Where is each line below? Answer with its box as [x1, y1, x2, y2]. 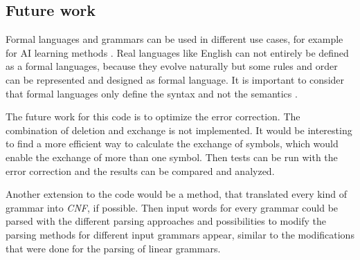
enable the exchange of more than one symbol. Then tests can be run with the [6, 149, 338, 164]
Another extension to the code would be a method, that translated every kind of [6, 187, 348, 201]
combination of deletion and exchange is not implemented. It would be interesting [6, 122, 352, 137]
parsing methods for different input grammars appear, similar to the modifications [6, 227, 354, 241]
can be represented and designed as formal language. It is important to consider [6, 72, 345, 86]
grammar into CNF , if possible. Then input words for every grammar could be [6, 200, 339, 214]
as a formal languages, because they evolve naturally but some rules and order [6, 59, 338, 73]
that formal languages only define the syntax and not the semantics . [6, 86, 298, 100]
